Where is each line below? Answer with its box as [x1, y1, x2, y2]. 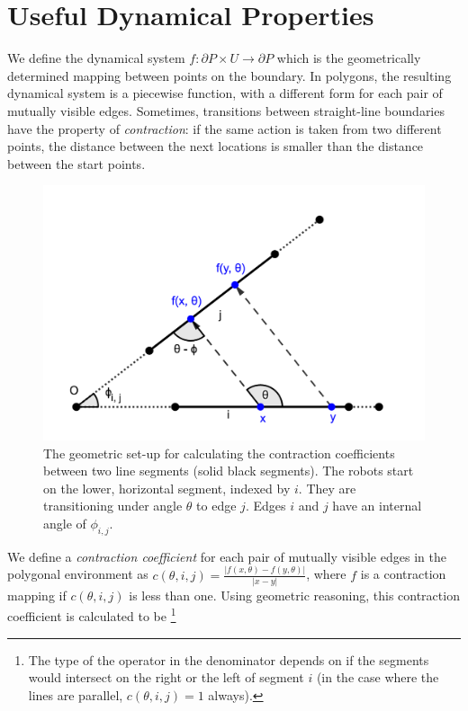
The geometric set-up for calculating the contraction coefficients [43, 443, 395, 462]
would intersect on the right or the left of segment [28, 668, 304, 687]
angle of [43, 513, 86, 532]
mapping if [7, 585, 67, 604]
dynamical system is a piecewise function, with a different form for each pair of [7, 84, 443, 102]
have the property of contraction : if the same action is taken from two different [7, 119, 442, 138]
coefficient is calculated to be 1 [7, 604, 176, 626]
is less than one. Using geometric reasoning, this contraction [129, 585, 460, 604]
